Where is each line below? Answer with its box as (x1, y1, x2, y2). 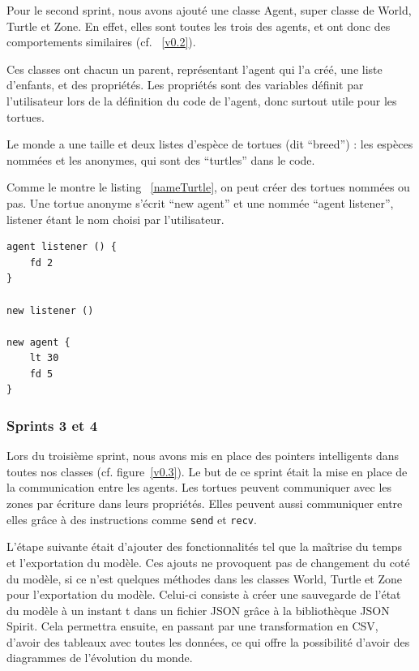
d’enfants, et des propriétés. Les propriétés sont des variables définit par (6, 76, 364, 93)
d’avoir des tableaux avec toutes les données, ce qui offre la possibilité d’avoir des (6, 633, 410, 650)
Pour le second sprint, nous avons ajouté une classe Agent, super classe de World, (6, 2, 412, 18)
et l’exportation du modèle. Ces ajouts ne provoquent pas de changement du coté (6, 553, 410, 570)
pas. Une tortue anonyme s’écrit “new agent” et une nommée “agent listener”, (6, 194, 394, 211)
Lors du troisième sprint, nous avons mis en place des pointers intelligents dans (6, 447, 400, 464)
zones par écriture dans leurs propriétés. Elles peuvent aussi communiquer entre (6, 495, 403, 512)
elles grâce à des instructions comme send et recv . (6, 510, 257, 527)
